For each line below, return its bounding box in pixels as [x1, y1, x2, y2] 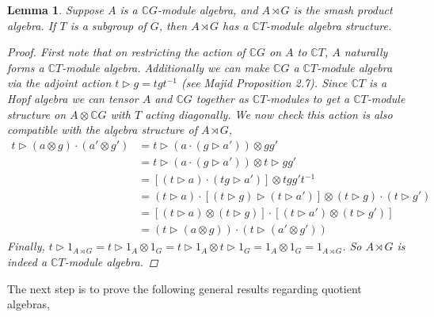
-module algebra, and [158, 2, 258, 17]
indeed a [7, 254, 48, 270]
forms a [7, 59, 44, 75]
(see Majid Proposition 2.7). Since [181, 74, 348, 91]
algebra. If [7, 17, 56, 33]
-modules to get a [266, 90, 350, 106]
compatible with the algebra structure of [7, 121, 197, 138]
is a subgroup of [70, 17, 147, 33]
